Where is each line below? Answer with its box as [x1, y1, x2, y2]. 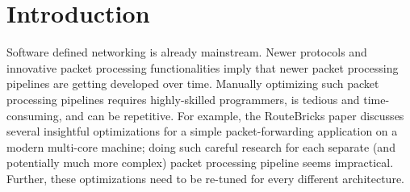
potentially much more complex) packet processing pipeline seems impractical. [6, 154, 394, 171]
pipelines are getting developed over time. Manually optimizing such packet [6, 75, 379, 92]
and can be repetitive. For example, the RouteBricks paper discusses [65, 106, 404, 123]
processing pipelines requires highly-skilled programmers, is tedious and [6, 90, 360, 107]
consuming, [6, 106, 62, 123]
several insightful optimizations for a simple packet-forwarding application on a [6, 123, 398, 140]
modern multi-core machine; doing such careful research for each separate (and [6, 138, 395, 155]
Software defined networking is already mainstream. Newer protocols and [6, 44, 367, 61]
